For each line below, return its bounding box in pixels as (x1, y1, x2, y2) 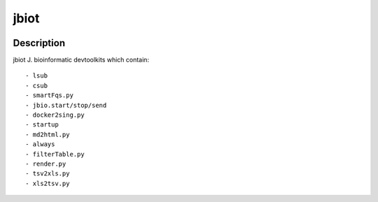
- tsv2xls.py (25, 170, 70, 178)
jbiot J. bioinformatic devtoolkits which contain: (13, 56, 150, 64)
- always (25, 140, 55, 148)
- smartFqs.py (25, 92, 73, 99)
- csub (25, 81, 48, 89)
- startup (25, 121, 59, 129)
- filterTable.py (25, 150, 85, 158)
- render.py (25, 159, 66, 168)
